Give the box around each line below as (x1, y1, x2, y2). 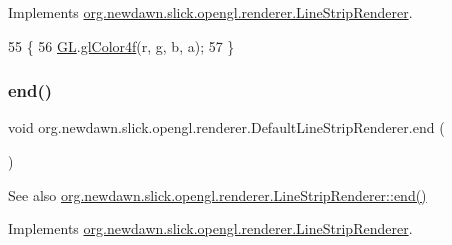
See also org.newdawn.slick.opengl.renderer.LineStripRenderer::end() (8, 184, 427, 205)
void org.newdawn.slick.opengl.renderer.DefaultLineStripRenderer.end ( (8, 117, 445, 138)
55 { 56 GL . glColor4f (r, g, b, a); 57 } (8, 35, 235, 56)
